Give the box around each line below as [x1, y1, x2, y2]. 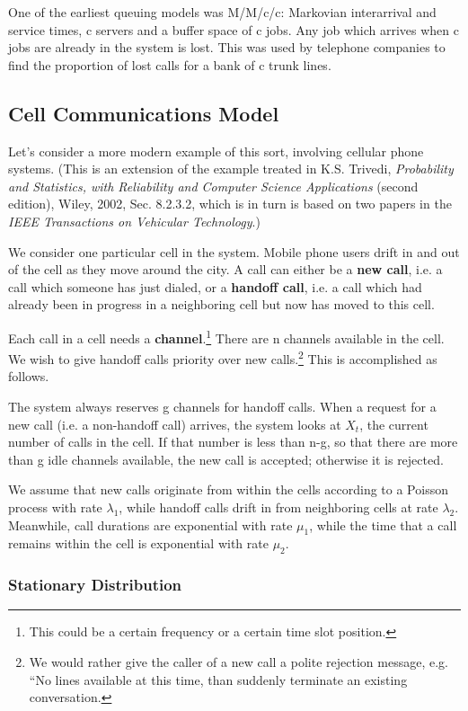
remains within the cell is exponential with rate [8, 534, 269, 553]
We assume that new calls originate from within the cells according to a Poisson [8, 480, 448, 499]
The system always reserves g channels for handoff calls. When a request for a [8, 397, 437, 416]
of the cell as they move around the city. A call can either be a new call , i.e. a [8, 260, 443, 279]
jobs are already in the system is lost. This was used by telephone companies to [8, 38, 446, 57]
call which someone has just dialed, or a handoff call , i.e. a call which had [8, 277, 422, 296]
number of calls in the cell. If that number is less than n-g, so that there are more [8, 432, 458, 451]
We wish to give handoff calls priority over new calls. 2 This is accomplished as [8, 347, 437, 368]
